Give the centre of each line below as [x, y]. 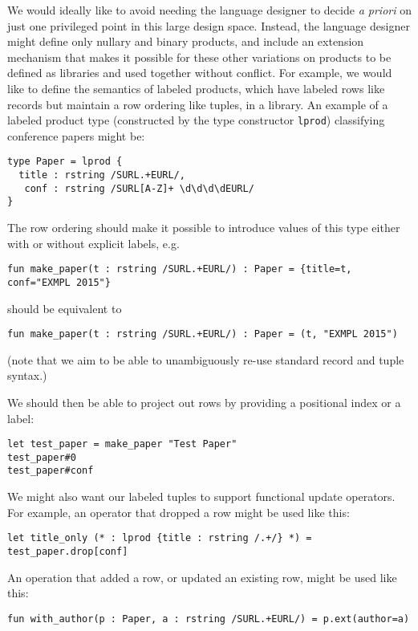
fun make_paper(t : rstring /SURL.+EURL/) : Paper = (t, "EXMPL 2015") [203, 334]
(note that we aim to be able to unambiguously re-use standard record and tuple [206, 359]
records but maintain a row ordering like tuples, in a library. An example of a [198, 104]
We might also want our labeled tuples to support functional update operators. [201, 497]
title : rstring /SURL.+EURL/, [102, 175]
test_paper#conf [51, 471]
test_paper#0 [42, 457]
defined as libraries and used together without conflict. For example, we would [200, 73]
